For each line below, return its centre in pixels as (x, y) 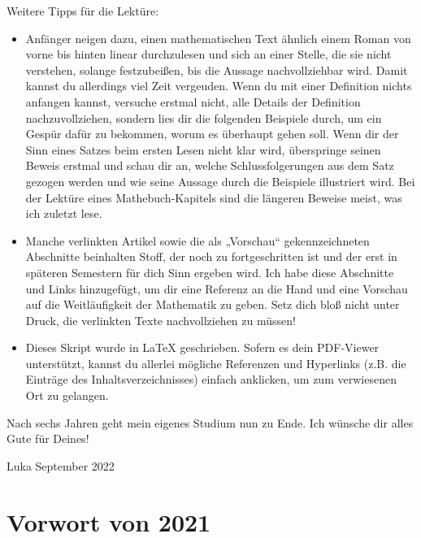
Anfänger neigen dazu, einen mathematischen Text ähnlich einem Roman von (218, 38)
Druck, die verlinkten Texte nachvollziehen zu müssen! (161, 320)
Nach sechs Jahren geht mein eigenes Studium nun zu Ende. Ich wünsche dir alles (210, 422)
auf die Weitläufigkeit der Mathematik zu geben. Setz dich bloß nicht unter (213, 304)
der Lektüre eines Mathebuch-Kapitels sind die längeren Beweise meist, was (214, 197)
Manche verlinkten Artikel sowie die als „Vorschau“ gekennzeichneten (197, 240)
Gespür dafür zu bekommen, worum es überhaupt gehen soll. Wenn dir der (212, 134)
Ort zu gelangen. (67, 395)
